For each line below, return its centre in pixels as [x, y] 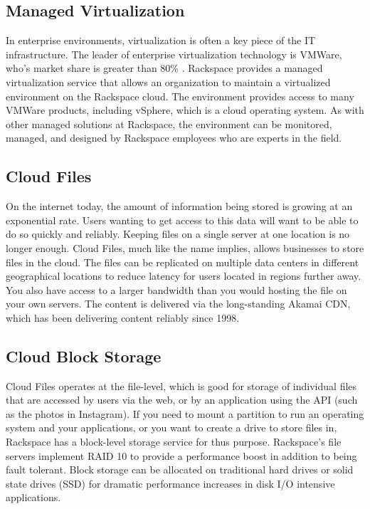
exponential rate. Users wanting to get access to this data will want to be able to [182, 220]
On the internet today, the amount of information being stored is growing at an [179, 206]
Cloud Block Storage [84, 356]
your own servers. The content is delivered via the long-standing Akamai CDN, [178, 304]
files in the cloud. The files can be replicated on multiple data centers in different [183, 262]
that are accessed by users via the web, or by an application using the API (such [182, 400]
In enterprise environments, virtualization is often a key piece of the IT [161, 40]
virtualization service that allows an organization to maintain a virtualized [168, 82]
